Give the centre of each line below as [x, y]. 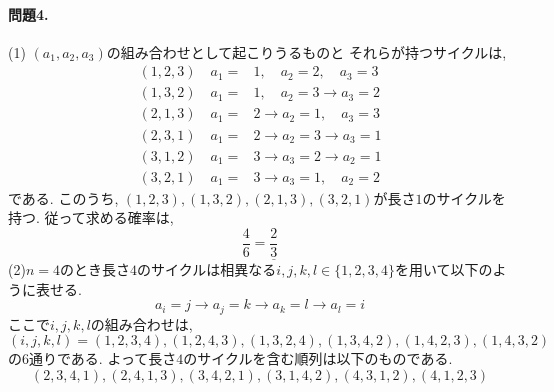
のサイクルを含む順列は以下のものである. [318, 358]
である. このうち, [63, 197]
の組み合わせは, [141, 323]
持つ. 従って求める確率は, [91, 217]
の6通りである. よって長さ [92, 358]
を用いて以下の [443, 269]
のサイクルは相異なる [206, 269]
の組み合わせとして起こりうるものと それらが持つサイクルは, [306, 51]
